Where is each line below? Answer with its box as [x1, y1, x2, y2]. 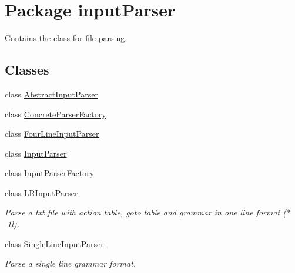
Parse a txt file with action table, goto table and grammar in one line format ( [5, 206, 287, 218]
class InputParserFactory [5, 167, 95, 179]
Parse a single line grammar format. [5, 257, 136, 269]
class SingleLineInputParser [5, 237, 104, 250]
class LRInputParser [5, 186, 78, 198]
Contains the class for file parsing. [5, 32, 128, 44]
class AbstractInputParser [5, 87, 98, 100]
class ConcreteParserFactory [5, 107, 106, 120]
